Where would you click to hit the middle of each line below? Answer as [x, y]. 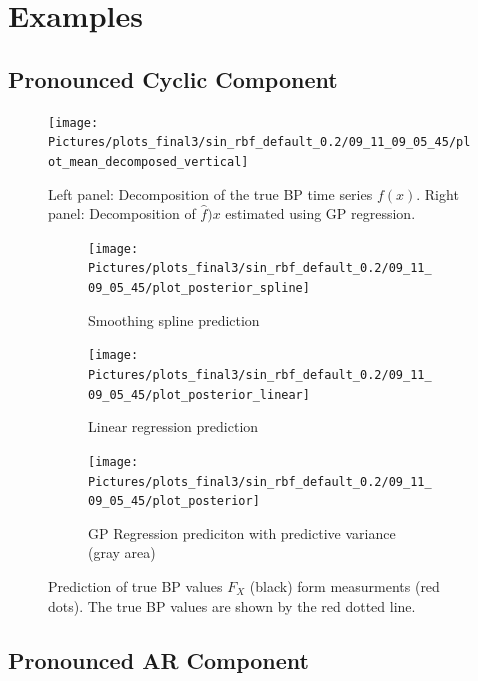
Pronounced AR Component [158, 659]
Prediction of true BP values [135, 586]
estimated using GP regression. [320, 213]
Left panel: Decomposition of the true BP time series [210, 193]
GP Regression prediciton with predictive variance [242, 532]
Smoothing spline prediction [174, 319]
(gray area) [122, 552]
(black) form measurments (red [344, 586]
